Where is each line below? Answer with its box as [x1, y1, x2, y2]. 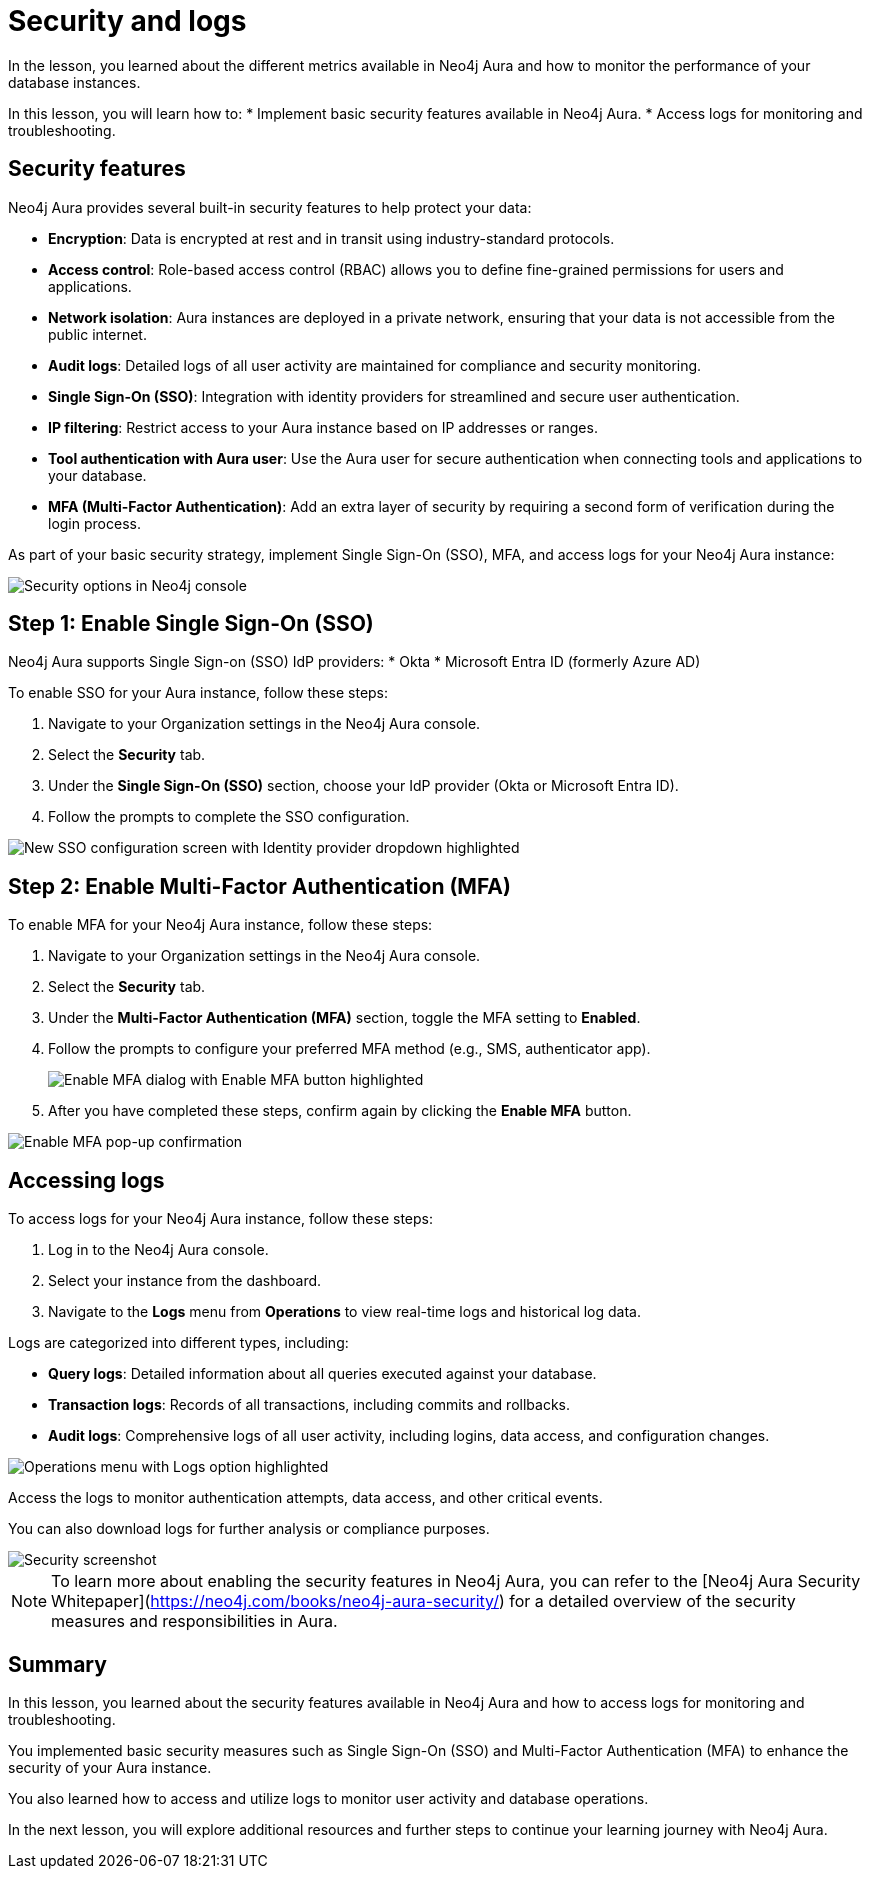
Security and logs [8, 4, 247, 38]
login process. [48, 514, 141, 532]
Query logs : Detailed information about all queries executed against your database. [48, 1365, 597, 1383]
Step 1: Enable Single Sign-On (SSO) [8, 611, 374, 637]
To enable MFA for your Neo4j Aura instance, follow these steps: [8, 916, 433, 934]
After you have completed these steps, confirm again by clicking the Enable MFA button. [48, 1102, 632, 1120]
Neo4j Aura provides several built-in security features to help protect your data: [8, 198, 532, 216]
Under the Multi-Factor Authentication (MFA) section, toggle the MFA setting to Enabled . [48, 1009, 641, 1027]
